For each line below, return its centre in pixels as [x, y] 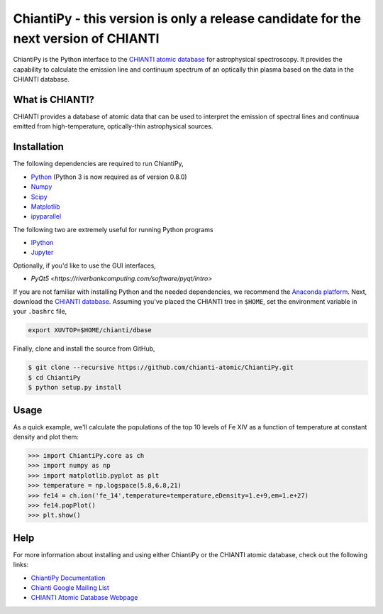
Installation [38, 147]
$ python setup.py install [75, 388]
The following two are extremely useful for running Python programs [113, 229]
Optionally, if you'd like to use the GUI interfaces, [84, 265]
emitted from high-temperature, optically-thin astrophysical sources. [113, 126]
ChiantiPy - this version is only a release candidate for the [187, 18]
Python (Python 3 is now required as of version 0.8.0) [109, 177]
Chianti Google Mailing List [70, 588]
